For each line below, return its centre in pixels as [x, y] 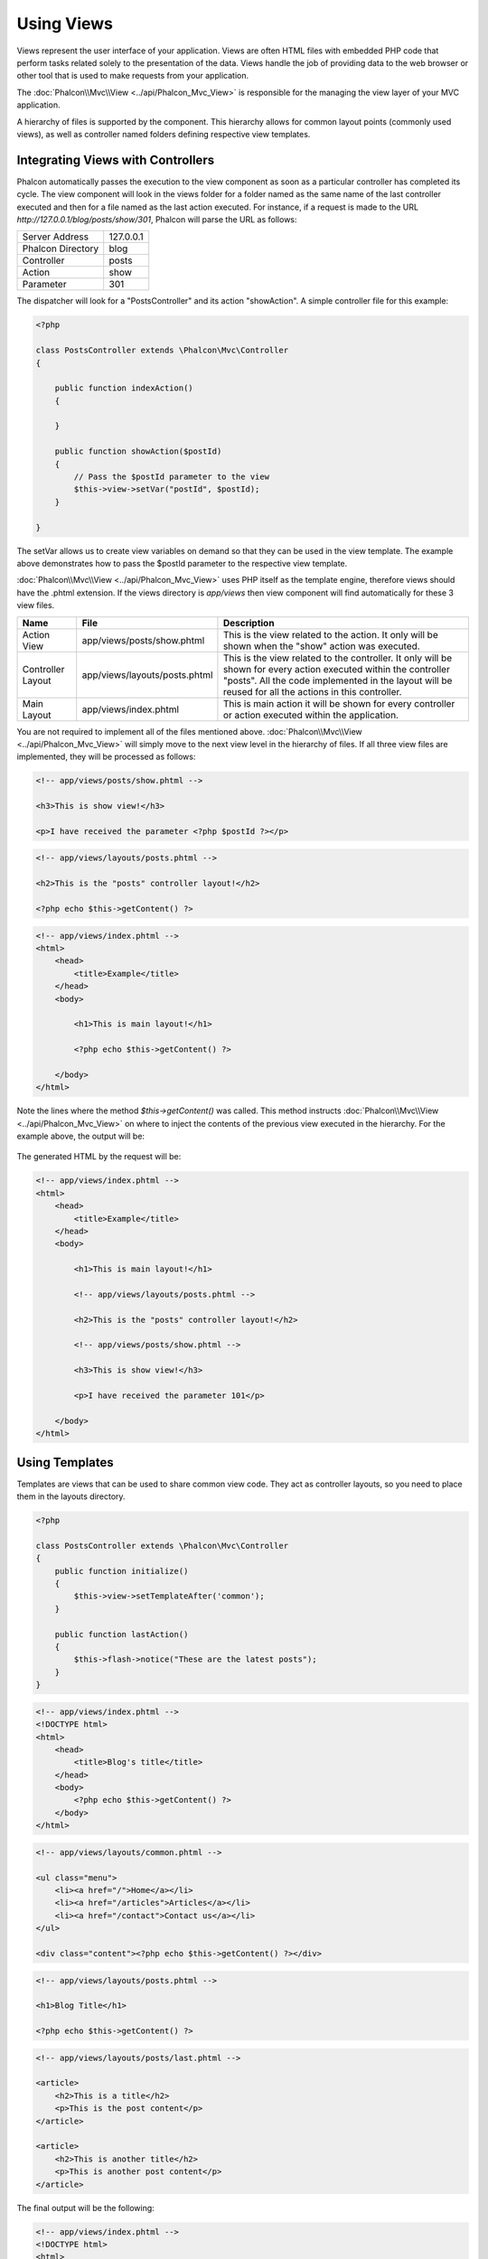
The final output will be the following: [86, 2207]
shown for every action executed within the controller [337, 669]
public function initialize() [122, 1571]
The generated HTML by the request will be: [99, 1157]
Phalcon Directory [61, 248]
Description [249, 623]
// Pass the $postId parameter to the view [172, 477]
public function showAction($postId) [138, 451]
